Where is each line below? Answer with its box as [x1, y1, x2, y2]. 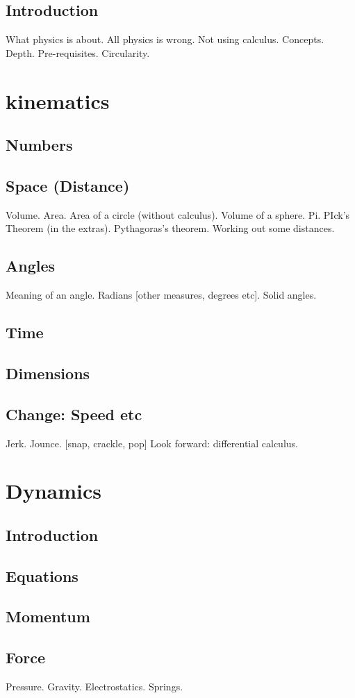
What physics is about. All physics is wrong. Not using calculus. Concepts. [6, 32, 324, 47]
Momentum [6, 606, 90, 627]
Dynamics [6, 476, 102, 505]
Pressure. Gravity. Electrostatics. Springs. [6, 679, 183, 694]
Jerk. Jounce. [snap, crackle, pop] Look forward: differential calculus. [6, 435, 298, 450]
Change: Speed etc [6, 403, 142, 424]
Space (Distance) [6, 174, 130, 196]
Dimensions [6, 362, 90, 383]
